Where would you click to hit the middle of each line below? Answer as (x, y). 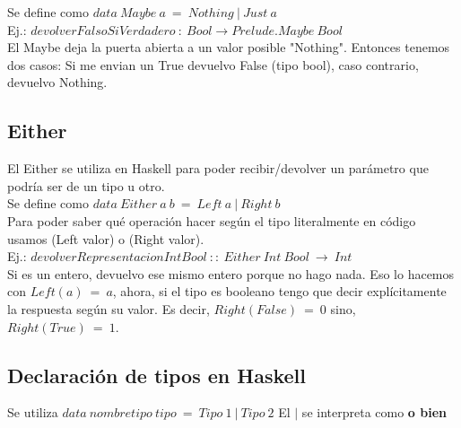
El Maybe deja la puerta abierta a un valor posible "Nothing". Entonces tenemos (229, 47)
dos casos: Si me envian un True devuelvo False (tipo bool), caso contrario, (213, 64)
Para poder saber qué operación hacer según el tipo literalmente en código (212, 220)
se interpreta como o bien (374, 412)
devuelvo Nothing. (57, 82)
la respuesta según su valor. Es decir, (109, 308)
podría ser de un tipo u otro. (86, 185)
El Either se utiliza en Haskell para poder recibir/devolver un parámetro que (218, 168)
